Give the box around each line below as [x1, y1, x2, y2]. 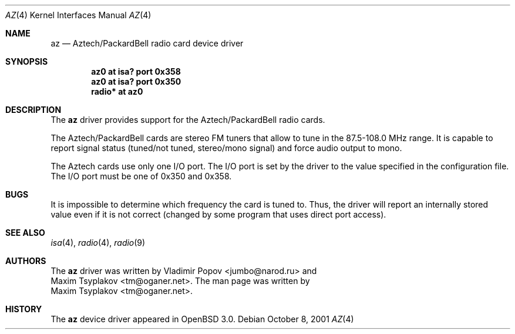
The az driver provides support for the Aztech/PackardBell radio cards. [51, 115, 325, 125]
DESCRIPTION [5, 105, 62, 115]
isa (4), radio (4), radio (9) [51, 238, 146, 248]
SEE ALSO [5, 228, 45, 238]
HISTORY [5, 304, 42, 314]
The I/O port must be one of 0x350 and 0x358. [51, 171, 232, 181]
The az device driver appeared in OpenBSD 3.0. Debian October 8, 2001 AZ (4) [51, 314, 354, 324]
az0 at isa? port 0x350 [91, 76, 181, 86]
